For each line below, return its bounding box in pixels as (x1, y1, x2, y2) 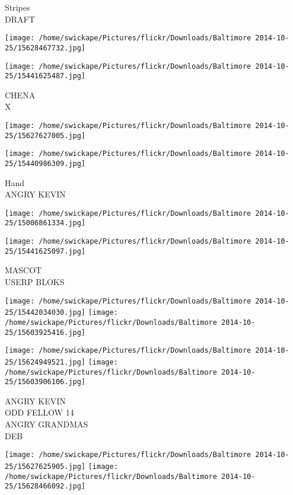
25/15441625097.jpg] (5, 247, 86, 256)
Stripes (5, 1, 30, 13)
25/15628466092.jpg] (5, 482, 86, 491)
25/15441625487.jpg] (5, 72, 86, 81)
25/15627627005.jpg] (5, 131, 86, 140)
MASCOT (5, 264, 42, 276)
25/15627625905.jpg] (5, 462, 86, 471)
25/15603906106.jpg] (5, 378, 86, 387)
